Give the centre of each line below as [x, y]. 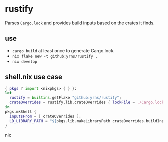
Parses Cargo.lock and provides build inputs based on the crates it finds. [80, 23]
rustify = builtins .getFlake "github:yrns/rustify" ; [66, 98]
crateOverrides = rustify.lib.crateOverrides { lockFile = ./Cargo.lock [87, 103]
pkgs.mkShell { [21, 112]
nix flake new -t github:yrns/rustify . [55, 56]
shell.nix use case [34, 77]
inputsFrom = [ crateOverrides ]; [45, 116]
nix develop [25, 62]
